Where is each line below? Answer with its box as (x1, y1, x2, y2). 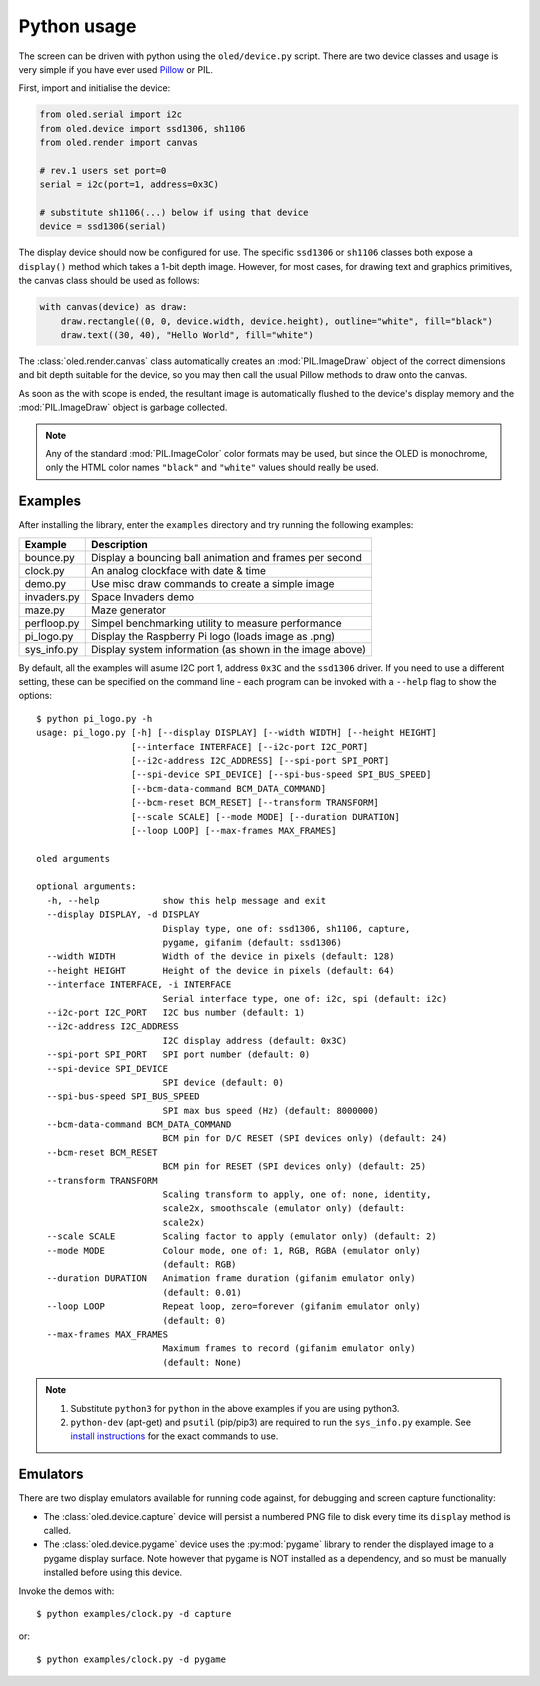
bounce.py (24, 550, 75, 564)
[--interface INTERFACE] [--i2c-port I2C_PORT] (130, 741, 369, 752)
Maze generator (90, 603, 167, 617)
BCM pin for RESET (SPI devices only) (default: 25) (162, 1161, 427, 1172)
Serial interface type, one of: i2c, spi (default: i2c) (162, 993, 448, 1004)
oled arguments (36, 853, 111, 864)
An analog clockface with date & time (90, 563, 267, 577)
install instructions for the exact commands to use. (70, 1430, 279, 1442)
